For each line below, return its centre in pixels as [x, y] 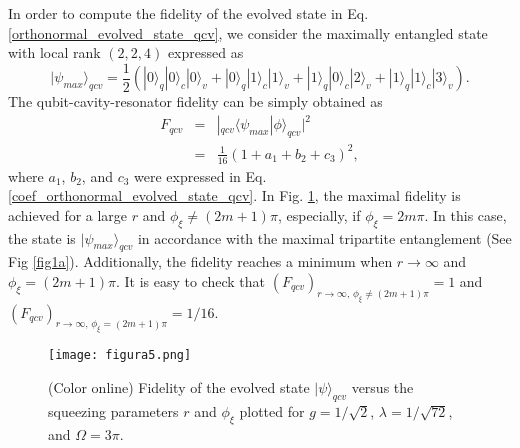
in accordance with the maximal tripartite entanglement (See [324, 237]
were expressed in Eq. [200, 175]
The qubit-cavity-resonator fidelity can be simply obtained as [195, 101]
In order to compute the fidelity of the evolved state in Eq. [188, 13]
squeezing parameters [113, 410]
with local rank [54, 52]
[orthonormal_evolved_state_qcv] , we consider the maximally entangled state [248, 32]
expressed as [205, 52]
